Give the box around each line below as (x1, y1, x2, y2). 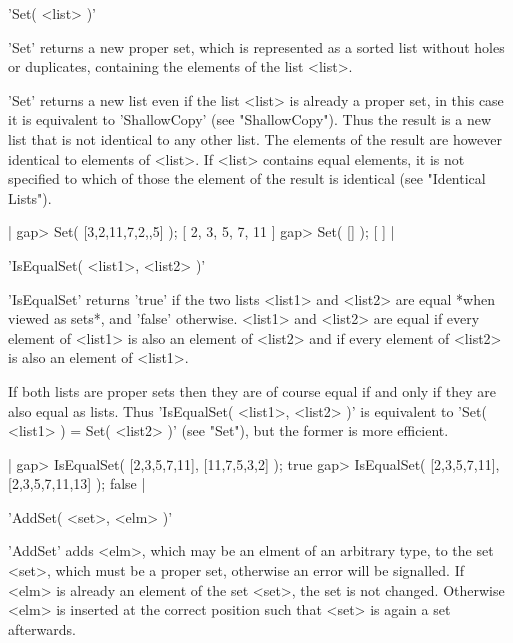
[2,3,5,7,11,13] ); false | (8, 473, 146, 494)
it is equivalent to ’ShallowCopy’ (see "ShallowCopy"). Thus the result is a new (8, 109, 491, 130)
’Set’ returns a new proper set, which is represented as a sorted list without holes (8, 36, 505, 57)
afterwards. (8, 618, 76, 639)
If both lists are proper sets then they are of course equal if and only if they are (8, 380, 496, 401)
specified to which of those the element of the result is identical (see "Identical (8, 168, 486, 189)
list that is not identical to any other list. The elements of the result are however (8, 128, 502, 149)
